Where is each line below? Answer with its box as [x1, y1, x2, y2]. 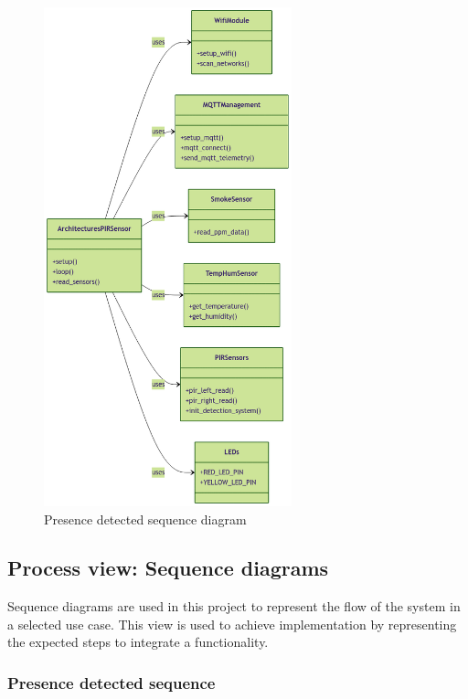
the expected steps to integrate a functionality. [7, 632, 269, 651]
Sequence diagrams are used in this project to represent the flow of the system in [7, 597, 461, 616]
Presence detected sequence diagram [44, 509, 247, 528]
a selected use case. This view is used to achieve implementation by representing [7, 614, 457, 633]
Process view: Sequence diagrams [7, 554, 329, 582]
